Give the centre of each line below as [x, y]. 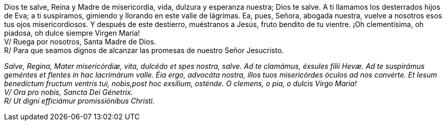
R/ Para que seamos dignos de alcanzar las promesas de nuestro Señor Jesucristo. [144, 50]
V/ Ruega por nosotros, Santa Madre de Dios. [80, 42]
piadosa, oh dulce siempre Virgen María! [72, 33]
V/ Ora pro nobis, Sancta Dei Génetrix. [69, 92]
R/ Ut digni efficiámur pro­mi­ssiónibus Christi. [80, 101]
